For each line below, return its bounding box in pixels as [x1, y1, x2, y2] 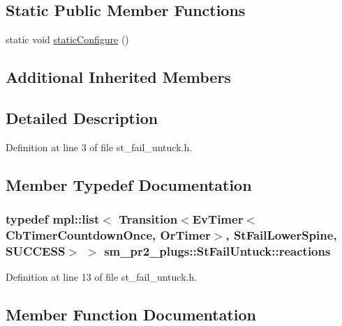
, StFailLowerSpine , [225, 226, 337, 243]
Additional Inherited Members [6, 66, 231, 88]
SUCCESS [6, 242, 66, 259]
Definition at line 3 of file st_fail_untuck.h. [6, 139, 193, 154]
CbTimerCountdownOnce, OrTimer [6, 226, 211, 243]
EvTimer [192, 210, 244, 228]
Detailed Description [6, 107, 158, 128]
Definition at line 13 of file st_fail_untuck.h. [6, 270, 198, 284]
